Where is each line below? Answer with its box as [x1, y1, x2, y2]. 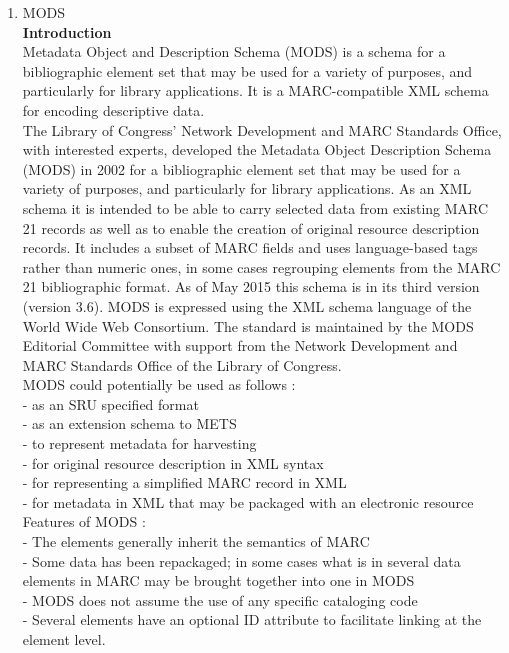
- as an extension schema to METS [22, 413, 237, 434]
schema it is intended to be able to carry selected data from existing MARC [22, 197, 489, 218]
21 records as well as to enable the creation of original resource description [22, 217, 480, 238]
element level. [22, 629, 106, 649]
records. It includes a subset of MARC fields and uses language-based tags [22, 237, 478, 258]
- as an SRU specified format [22, 393, 199, 414]
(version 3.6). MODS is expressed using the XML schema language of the [22, 295, 472, 316]
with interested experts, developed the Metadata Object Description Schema [22, 139, 492, 160]
